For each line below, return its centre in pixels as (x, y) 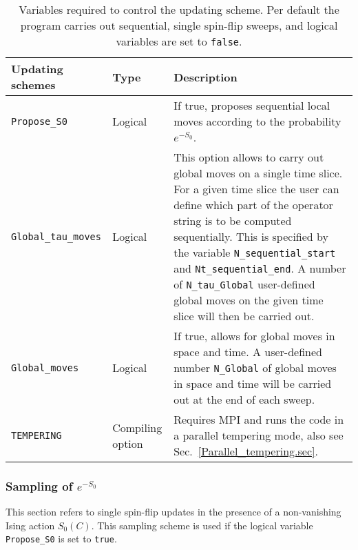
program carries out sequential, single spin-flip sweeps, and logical (179, 25)
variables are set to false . (179, 41)
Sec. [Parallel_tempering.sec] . (246, 451)
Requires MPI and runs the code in (259, 419)
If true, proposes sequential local (252, 105)
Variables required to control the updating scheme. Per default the (179, 9)
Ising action (30, 525)
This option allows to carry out (249, 157)
